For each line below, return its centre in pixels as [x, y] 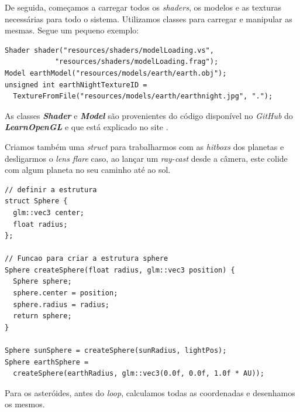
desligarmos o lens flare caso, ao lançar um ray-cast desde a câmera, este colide [146, 158]
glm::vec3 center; [49, 212]
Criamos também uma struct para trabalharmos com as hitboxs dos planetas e [144, 146]
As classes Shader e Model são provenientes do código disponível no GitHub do [149, 115]
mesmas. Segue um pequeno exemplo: [72, 30]
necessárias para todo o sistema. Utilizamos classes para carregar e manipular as [149, 18]
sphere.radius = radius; [61, 304]
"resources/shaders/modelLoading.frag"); [137, 62]
